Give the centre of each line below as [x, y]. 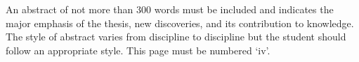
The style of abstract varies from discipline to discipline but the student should [176, 37]
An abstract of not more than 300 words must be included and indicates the [170, 9]
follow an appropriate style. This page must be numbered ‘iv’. [138, 50]
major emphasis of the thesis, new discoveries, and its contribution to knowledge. [180, 23]
